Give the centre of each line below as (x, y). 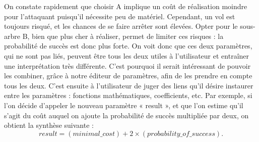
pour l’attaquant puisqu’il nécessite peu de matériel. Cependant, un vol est (120, 16)
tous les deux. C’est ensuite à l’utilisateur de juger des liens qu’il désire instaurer (129, 85)
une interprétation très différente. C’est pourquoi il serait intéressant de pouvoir (127, 65)
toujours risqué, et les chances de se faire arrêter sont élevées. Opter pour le (121, 26)
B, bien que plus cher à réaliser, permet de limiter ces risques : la (123, 36)
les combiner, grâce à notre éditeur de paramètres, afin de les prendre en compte (128, 76)
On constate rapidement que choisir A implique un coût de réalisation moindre (126, 6)
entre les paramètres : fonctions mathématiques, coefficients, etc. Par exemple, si (128, 95)
